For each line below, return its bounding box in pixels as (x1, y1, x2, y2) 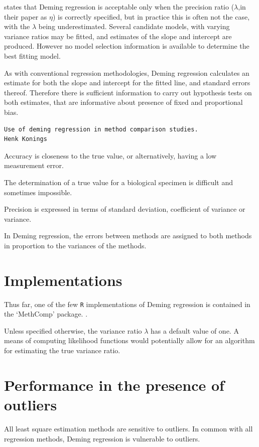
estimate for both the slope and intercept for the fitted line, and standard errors (4, 77, 250, 88)
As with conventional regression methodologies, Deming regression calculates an (4, 67, 249, 78)
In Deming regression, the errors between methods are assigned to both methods (4, 230, 252, 241)
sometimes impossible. (4, 187, 72, 197)
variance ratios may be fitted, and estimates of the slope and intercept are (4, 31, 232, 41)
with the (4, 21, 30, 32)
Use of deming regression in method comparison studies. (4, 125, 198, 133)
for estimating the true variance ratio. (4, 345, 120, 356)
